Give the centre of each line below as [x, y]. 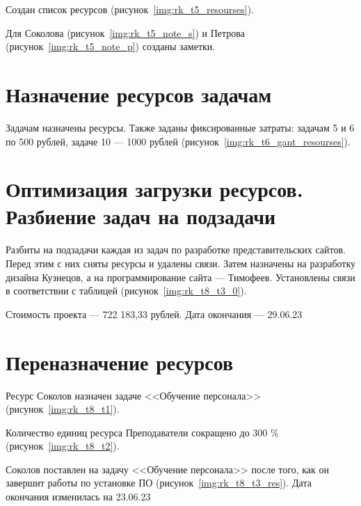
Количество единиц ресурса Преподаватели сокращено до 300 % [142, 432]
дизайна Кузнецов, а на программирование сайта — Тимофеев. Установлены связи [180, 277]
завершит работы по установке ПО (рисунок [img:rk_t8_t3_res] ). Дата [159, 483]
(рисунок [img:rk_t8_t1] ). [63, 409]
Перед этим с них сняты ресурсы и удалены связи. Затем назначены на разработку [181, 263]
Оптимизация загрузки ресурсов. [154, 189]
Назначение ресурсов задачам [139, 94]
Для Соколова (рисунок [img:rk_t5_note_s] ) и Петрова [125, 32]
